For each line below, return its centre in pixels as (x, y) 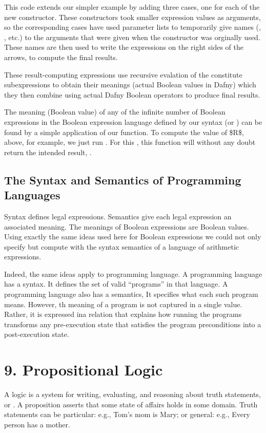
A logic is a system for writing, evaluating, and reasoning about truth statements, (132, 394)
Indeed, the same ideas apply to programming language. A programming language (133, 274)
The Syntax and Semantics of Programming (123, 180)
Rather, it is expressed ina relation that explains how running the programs (123, 314)
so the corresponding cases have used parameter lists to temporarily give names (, (132, 27)
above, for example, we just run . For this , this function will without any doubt (130, 142)
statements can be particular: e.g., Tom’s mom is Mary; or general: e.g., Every (127, 414)
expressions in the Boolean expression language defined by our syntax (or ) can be (133, 121)
